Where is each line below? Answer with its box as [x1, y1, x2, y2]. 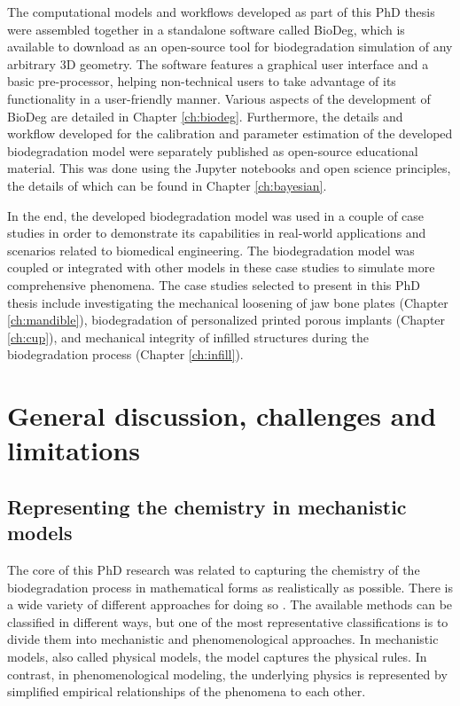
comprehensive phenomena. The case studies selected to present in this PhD [7, 275, 421, 294]
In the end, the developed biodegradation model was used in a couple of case [7, 206, 425, 224]
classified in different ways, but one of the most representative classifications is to [7, 612, 448, 631]
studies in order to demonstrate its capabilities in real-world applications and [7, 224, 426, 242]
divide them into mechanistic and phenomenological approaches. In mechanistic [7, 630, 439, 648]
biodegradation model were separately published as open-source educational [7, 141, 418, 160]
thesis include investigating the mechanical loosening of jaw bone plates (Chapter [7, 293, 448, 311]
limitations [7, 432, 140, 468]
